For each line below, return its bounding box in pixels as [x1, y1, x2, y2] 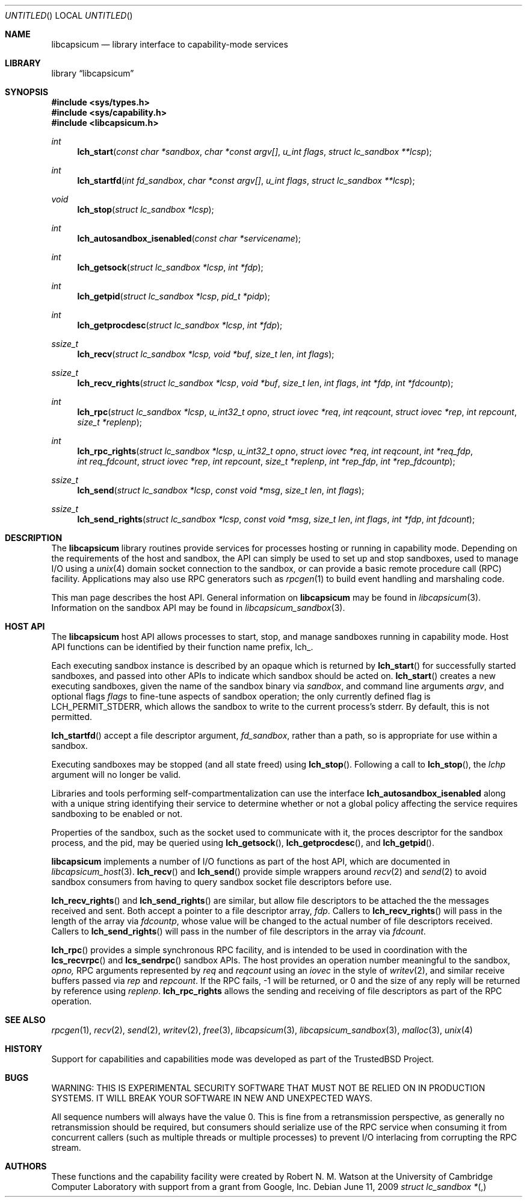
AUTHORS [5, 1161, 47, 1171]
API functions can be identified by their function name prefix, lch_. [51, 642, 313, 652]
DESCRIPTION [5, 533, 63, 543]
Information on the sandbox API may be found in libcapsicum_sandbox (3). [51, 603, 345, 613]
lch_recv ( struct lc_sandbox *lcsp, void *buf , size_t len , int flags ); [77, 349, 334, 359]
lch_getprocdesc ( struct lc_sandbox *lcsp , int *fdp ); [77, 320, 283, 330]
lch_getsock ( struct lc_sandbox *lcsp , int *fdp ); [77, 262, 263, 272]
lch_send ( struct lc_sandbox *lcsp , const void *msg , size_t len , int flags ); [77, 485, 365, 495]
